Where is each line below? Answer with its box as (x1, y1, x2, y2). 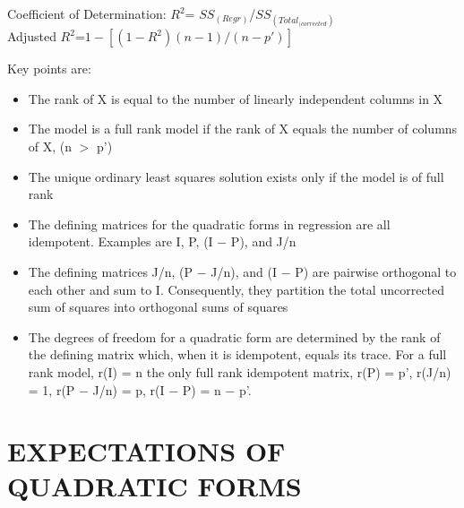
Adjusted (7, 27, 56, 46)
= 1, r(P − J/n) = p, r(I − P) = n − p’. (28, 380, 252, 399)
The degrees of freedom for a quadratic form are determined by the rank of (28, 327, 441, 346)
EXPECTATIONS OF (7, 433, 286, 469)
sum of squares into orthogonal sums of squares (28, 297, 288, 316)
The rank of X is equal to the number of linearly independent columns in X (28, 89, 443, 108)
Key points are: (7, 59, 91, 78)
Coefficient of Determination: (7, 4, 167, 22)
